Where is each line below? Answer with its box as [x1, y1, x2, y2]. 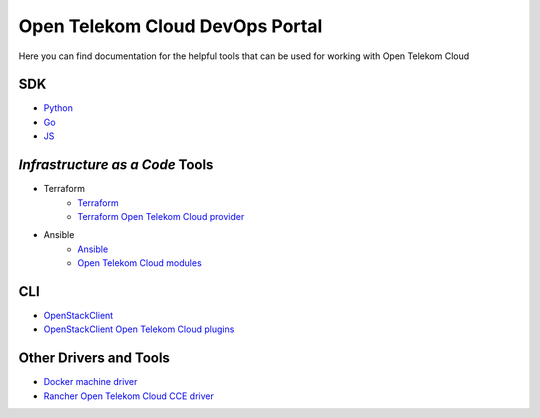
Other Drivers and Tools [18, 350, 170, 367]
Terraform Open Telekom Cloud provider [77, 210, 245, 222]
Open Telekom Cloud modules [77, 257, 202, 269]
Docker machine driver [43, 376, 138, 388]
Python [43, 102, 74, 114]
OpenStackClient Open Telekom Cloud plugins [43, 323, 235, 335]
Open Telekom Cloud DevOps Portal [18, 15, 323, 37]
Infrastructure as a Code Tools [18, 156, 214, 174]
